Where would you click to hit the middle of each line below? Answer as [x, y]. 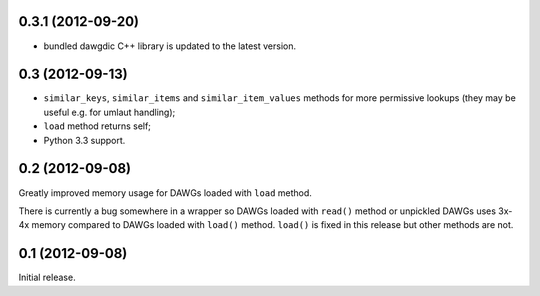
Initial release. [47, 277]
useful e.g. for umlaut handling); [109, 112]
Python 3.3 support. [84, 140]
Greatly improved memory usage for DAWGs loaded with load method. [165, 192]
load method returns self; [97, 126]
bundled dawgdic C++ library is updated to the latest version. [170, 46]
